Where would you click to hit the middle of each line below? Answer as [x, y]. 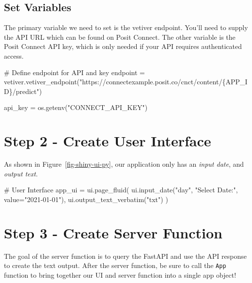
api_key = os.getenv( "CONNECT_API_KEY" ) [76, 107]
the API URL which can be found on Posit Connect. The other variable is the [120, 37]
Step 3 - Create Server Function [113, 232]
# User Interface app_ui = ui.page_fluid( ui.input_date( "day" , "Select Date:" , [121, 190]
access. [14, 55]
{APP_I [235, 82]
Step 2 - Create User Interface [108, 141]
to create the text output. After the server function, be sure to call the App [115, 265]
